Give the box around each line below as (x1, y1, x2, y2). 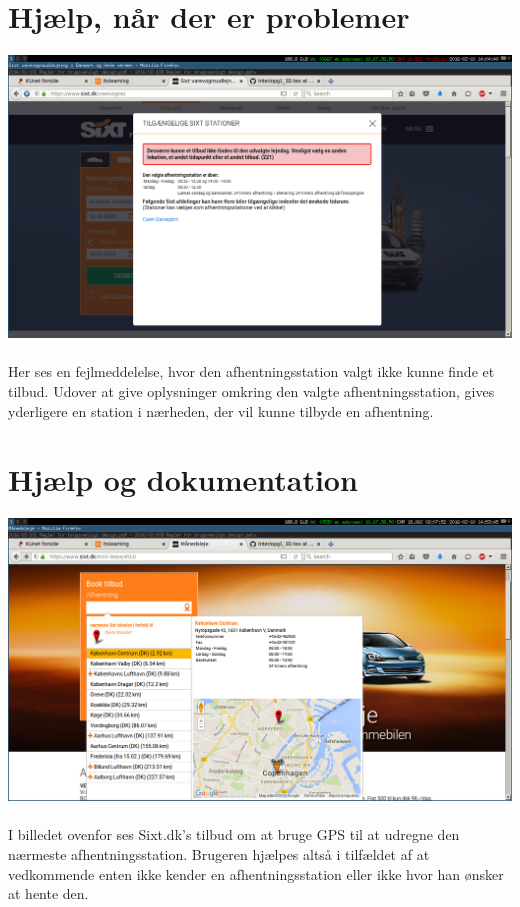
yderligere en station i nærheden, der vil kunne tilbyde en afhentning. (8, 400, 434, 421)
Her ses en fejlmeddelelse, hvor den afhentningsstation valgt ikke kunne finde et (8, 361, 495, 382)
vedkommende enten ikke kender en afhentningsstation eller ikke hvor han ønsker (8, 863, 504, 884)
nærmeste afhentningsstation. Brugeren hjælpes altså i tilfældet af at (8, 844, 430, 864)
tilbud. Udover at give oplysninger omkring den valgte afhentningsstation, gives (8, 380, 495, 401)
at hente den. (8, 883, 89, 904)
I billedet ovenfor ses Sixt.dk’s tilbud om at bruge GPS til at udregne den (8, 824, 460, 845)
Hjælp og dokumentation (8, 459, 358, 500)
